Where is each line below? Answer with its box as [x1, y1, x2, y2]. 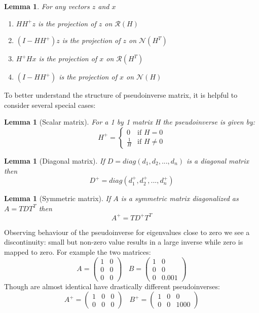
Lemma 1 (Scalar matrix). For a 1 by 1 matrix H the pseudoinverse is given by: [4, 116, 255, 127]
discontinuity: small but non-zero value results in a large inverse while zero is [4, 237, 243, 247]
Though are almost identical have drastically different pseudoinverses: [4, 281, 220, 291]
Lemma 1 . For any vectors [4, 1, 90, 11]
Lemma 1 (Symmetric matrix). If [4, 193, 111, 204]
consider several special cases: [4, 99, 96, 110]
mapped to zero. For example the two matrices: [4, 247, 151, 257]
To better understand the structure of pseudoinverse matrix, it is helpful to [4, 90, 238, 100]
